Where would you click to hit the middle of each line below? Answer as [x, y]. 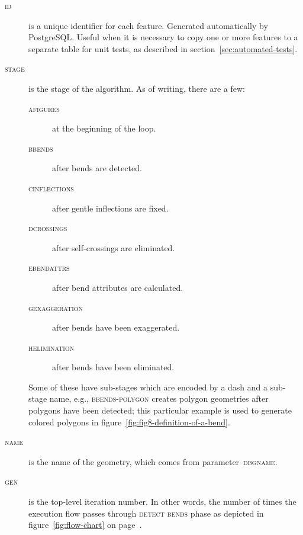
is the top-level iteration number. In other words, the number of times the [162, 502]
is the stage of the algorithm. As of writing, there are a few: [137, 88]
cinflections [51, 188]
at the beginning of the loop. [104, 128]
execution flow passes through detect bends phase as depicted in [146, 513]
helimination [51, 347]
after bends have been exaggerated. [116, 327]
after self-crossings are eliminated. [114, 247]
